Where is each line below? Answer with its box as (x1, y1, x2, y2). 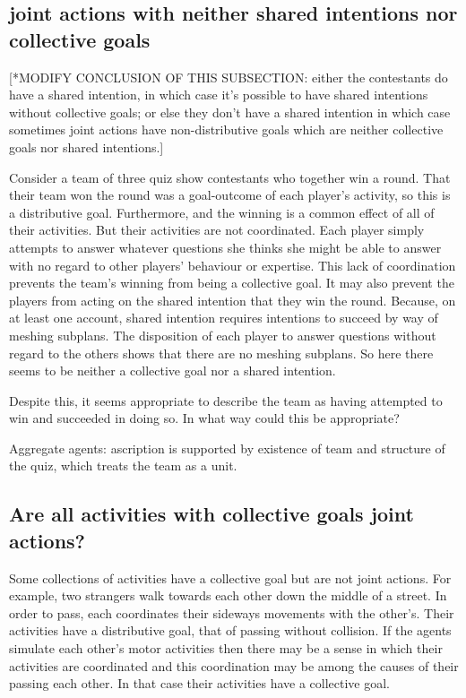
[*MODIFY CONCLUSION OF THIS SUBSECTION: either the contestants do (9, 67, 448, 86)
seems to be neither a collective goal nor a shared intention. (9, 361, 336, 380)
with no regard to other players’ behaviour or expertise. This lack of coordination (9, 255, 456, 274)
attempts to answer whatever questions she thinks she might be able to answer (9, 237, 442, 256)
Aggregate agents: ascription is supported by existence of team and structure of (9, 438, 445, 457)
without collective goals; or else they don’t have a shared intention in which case (9, 102, 451, 121)
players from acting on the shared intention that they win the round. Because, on (9, 290, 456, 309)
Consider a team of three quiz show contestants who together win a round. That (9, 168, 451, 186)
